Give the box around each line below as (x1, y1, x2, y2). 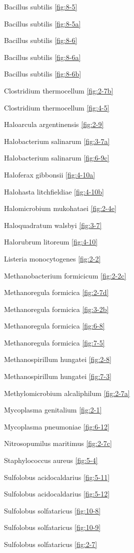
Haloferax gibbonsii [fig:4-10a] (4, 169, 95, 179)
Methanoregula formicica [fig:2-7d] (4, 287, 109, 297)
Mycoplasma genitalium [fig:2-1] (4, 404, 102, 415)
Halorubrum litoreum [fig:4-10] (4, 236, 98, 247)
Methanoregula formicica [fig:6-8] (4, 320, 105, 331)
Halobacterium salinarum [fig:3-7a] (4, 135, 110, 146)
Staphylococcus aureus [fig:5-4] (4, 455, 98, 465)
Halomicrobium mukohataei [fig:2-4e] (4, 203, 116, 213)
